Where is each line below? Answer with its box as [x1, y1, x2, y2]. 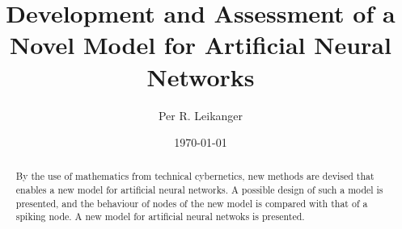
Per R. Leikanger [158, 106, 243, 123]
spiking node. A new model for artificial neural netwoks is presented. [15, 210, 305, 223]
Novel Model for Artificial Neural [10, 28, 391, 61]
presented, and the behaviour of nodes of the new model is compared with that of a [15, 196, 368, 210]
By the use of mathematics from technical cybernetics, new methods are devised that [15, 169, 374, 183]
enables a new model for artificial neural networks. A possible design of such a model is [15, 183, 383, 197]
